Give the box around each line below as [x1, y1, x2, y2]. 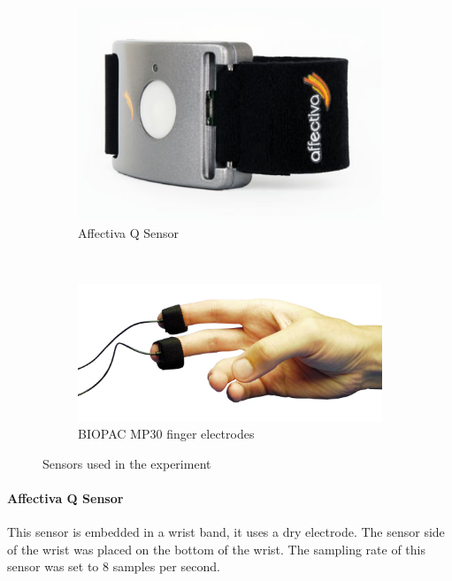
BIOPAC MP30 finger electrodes [78, 424, 255, 443]
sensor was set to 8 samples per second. [7, 557, 220, 576]
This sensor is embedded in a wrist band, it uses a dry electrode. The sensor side [7, 523, 445, 541]
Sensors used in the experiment [42, 454, 211, 472]
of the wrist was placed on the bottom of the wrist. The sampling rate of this [7, 539, 425, 558]
